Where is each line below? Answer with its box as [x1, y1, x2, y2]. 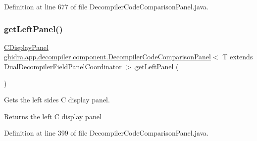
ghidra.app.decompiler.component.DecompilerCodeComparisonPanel [4, 51, 211, 62]
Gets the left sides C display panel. [4, 94, 110, 105]
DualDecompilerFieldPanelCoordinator [4, 61, 122, 71]
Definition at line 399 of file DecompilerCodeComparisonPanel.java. [4, 128, 208, 138]
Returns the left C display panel [4, 111, 102, 121]
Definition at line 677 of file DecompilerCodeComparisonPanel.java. [4, 1, 208, 11]
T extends [222, 51, 253, 62]
